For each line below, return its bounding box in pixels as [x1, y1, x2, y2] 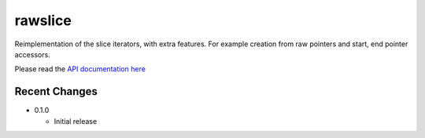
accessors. [14, 49, 50, 59]
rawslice [14, 12, 72, 29]
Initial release [54, 116, 98, 125]
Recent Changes [14, 85, 98, 98]
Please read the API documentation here [14, 64, 146, 74]
